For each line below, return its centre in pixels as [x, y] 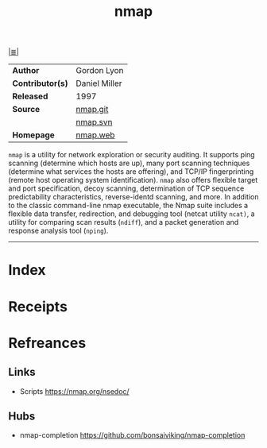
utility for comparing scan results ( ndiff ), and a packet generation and [124, 222]
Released [30, 96]
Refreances [47, 343]
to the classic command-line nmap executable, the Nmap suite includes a [128, 206]
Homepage [34, 135]
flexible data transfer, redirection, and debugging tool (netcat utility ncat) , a [132, 214]
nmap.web [95, 135]
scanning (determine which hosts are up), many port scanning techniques [129, 163]
